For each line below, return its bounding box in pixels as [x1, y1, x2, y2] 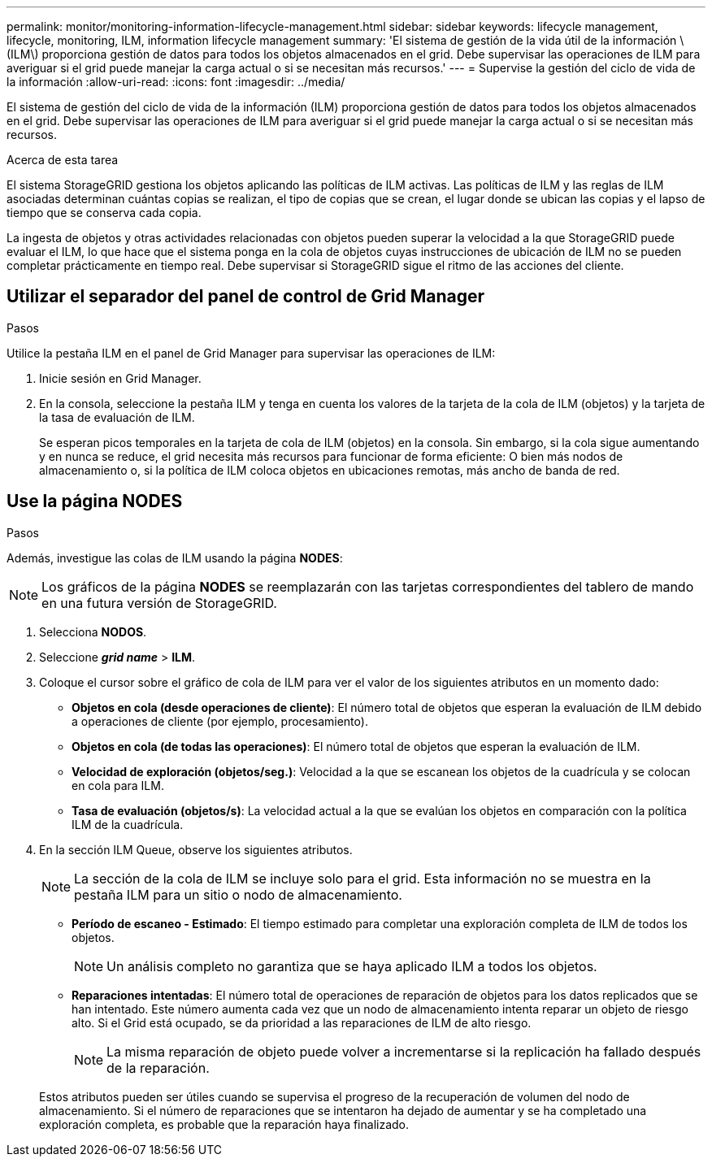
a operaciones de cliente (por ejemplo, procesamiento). [72, 714, 368, 728]
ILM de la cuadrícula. [72, 817, 184, 831]
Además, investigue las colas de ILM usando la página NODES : [7, 550, 343, 565]
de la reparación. [106, 1059, 210, 1076]
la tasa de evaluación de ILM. [39, 410, 195, 424]
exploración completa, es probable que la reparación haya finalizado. [39, 1117, 410, 1131]
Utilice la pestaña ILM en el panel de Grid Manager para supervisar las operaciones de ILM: [7, 345, 496, 360]
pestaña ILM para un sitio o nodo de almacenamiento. [74, 886, 402, 903]
